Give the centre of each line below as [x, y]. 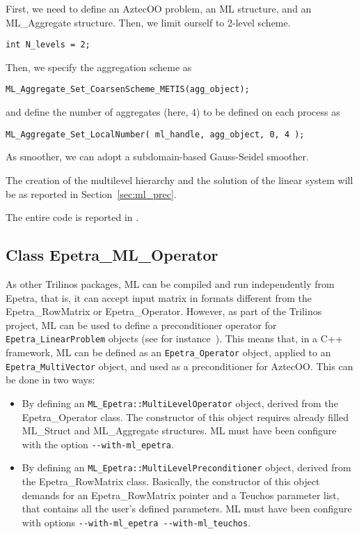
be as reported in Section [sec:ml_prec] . [91, 193]
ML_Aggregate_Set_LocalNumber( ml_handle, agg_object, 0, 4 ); [155, 134]
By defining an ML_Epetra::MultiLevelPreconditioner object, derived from [186, 467]
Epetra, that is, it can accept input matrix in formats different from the [159, 297]
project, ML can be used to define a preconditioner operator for [141, 325]
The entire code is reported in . [72, 217]
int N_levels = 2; [48, 45]
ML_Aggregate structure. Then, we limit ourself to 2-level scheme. [148, 22]
